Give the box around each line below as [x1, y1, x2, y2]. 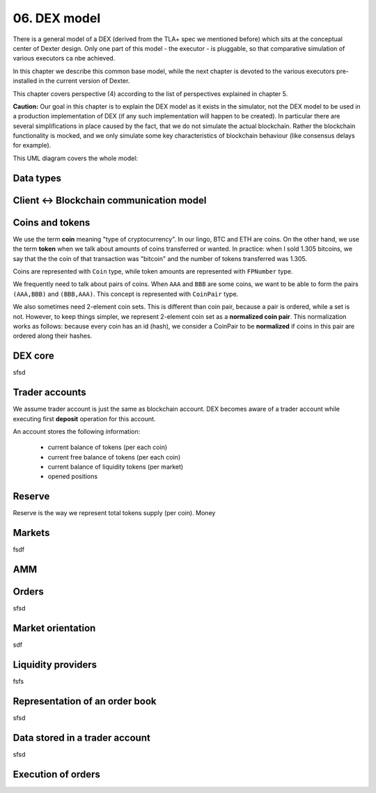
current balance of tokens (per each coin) [47, 443, 168, 452]
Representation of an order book [13, 695, 157, 707]
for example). [13, 141, 52, 150]
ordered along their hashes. [13, 331, 93, 340]
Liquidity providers [13, 659, 97, 670]
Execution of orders [13, 768, 100, 780]
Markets [13, 527, 50, 539]
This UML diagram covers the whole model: [13, 154, 139, 162]
